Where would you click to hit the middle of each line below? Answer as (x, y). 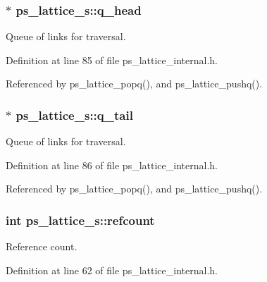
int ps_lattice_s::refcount (80, 220)
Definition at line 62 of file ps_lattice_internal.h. (112, 270)
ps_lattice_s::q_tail (74, 115)
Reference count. (42, 246)
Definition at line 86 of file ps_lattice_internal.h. (112, 165)
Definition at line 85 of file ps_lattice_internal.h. (112, 60)
